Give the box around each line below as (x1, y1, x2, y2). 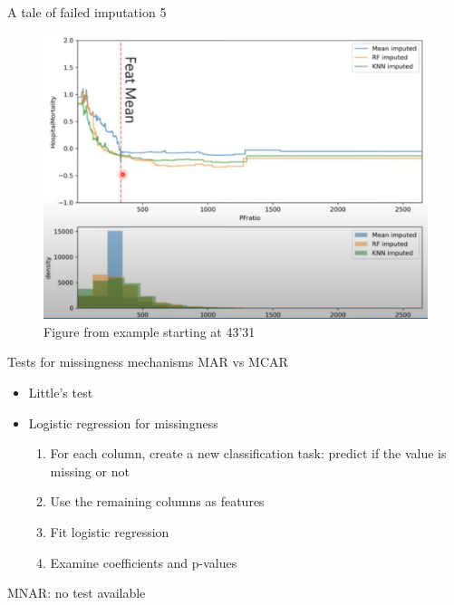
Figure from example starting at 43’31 (43, 322, 256, 341)
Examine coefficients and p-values (50, 552, 237, 571)
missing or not (50, 461, 130, 480)
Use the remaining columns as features (50, 492, 265, 511)
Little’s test (28, 383, 93, 402)
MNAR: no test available (7, 583, 146, 602)
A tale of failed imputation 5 (7, 3, 167, 21)
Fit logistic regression (50, 523, 169, 542)
